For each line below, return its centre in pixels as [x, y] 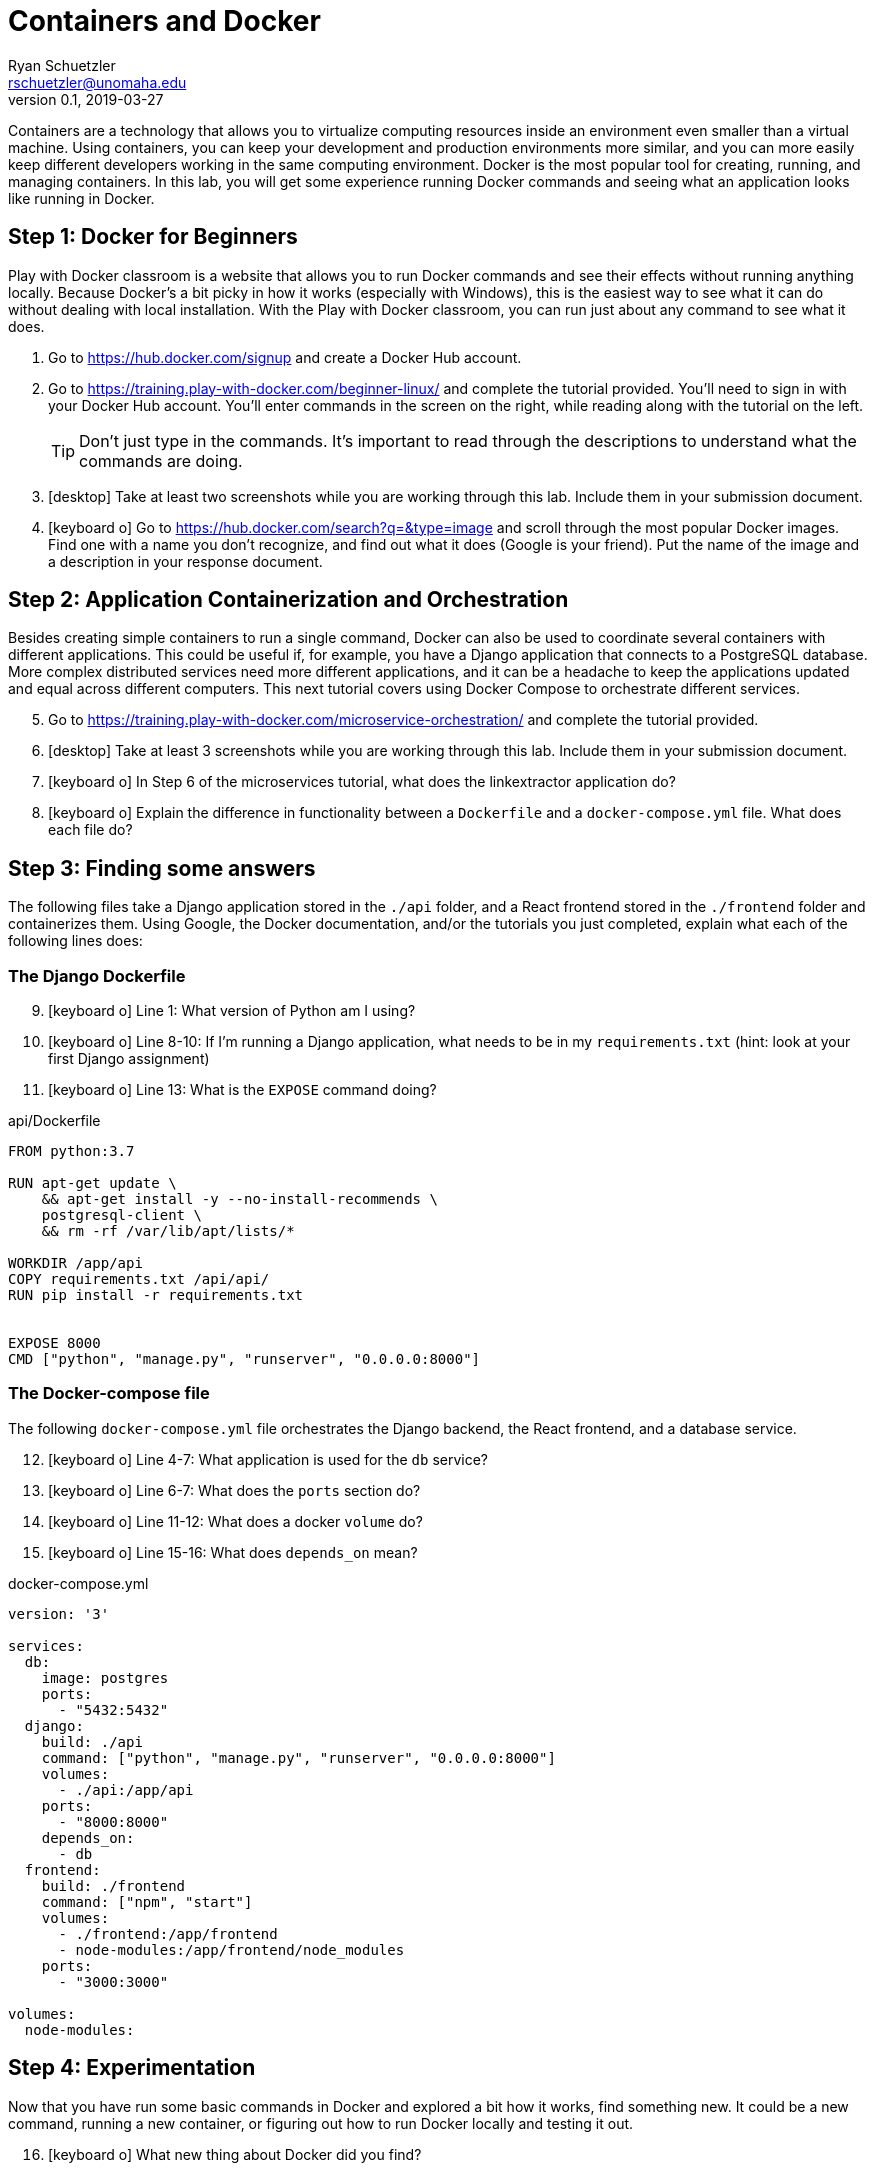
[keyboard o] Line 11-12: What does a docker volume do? [235, 1521]
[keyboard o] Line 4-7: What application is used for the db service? [268, 1459]
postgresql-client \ [121, 1215]
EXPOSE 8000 [54, 1343]
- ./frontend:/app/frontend [168, 1933]
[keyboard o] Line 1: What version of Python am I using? [232, 1011]
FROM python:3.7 [71, 1151]
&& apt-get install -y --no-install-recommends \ [239, 1199]
